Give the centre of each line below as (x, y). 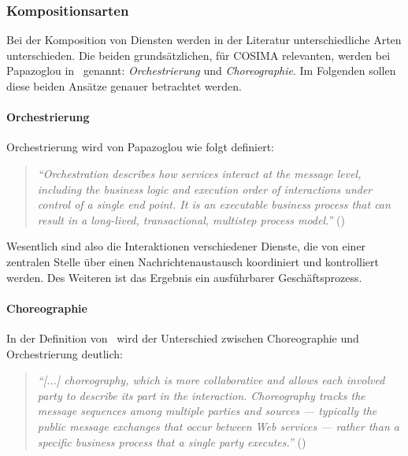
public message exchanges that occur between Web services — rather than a (218, 426)
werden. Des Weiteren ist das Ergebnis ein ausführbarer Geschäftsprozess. (184, 277)
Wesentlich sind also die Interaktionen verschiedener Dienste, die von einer (186, 246)
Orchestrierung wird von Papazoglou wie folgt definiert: (141, 147)
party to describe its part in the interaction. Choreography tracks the (201, 395)
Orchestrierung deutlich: (65, 353)
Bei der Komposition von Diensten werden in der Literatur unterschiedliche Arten (204, 40)
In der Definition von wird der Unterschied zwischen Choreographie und (183, 337)
